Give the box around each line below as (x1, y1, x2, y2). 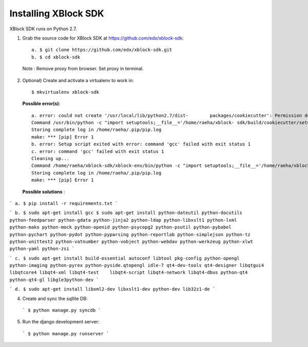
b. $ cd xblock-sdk (31, 54, 81, 60)
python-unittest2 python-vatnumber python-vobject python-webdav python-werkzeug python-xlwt (9, 239, 254, 244)
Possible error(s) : (22, 101, 61, 107)
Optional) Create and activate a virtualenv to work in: (22, 77, 134, 83)
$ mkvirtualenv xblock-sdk (31, 89, 100, 95)
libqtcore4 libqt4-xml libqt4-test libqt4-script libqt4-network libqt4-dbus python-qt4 (9, 269, 248, 276)
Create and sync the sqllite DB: (22, 295, 88, 301)
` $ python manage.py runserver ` (22, 331, 109, 336)
